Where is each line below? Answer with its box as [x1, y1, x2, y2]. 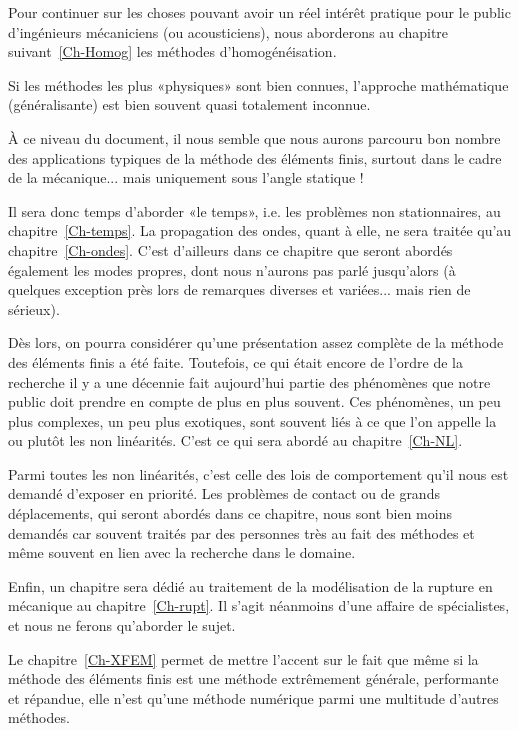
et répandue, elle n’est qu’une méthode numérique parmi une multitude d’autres [8, 687, 499, 708]
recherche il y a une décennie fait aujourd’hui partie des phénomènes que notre [8, 371, 491, 392]
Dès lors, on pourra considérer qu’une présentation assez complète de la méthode [8, 332, 504, 353]
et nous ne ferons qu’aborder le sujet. [8, 615, 236, 636]
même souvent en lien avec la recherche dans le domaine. [8, 542, 356, 563]
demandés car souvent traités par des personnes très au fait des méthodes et [8, 522, 475, 543]
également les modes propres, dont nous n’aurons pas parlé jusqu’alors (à [8, 259, 456, 280]
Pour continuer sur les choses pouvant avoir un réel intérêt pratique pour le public [8, 2, 511, 22]
